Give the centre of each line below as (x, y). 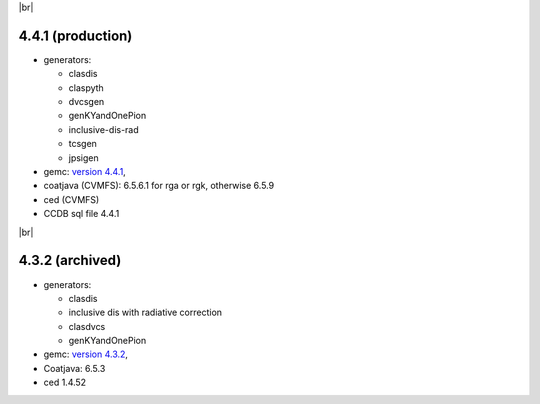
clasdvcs (87, 326)
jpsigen (83, 157)
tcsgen (82, 144)
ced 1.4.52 (65, 382)
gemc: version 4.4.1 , (85, 172)
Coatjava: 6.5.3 (74, 368)
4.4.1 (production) (75, 35)
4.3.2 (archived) (70, 260)
